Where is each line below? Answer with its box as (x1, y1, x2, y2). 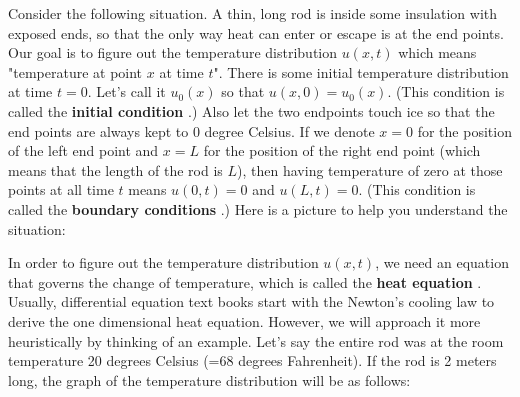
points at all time (8, 179, 114, 200)
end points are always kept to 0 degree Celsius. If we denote (8, 120, 375, 141)
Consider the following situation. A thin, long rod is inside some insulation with (8, 3, 498, 23)
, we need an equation (375, 252, 509, 273)
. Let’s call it (87, 81, 166, 102)
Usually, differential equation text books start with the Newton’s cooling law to (8, 291, 495, 312)
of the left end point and (8, 140, 159, 161)
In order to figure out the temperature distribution (8, 252, 319, 273)
